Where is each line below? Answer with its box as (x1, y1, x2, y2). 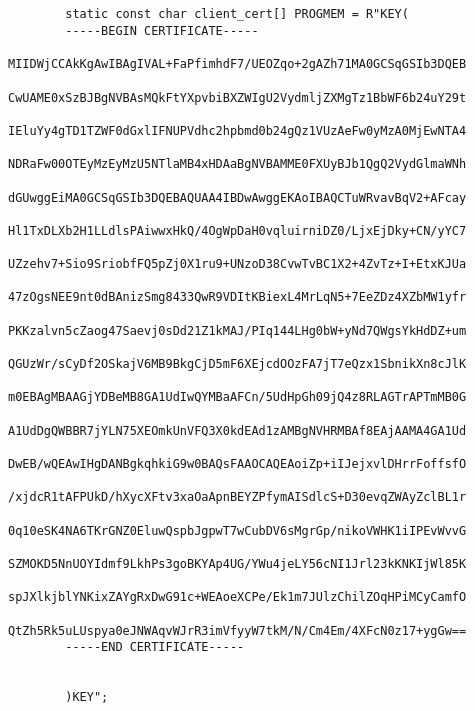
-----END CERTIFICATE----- (65, 640, 245, 655)
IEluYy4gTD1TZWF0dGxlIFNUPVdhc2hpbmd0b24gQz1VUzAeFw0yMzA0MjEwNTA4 (8, 123, 467, 138)
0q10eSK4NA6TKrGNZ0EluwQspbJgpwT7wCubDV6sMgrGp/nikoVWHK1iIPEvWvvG (8, 523, 467, 538)
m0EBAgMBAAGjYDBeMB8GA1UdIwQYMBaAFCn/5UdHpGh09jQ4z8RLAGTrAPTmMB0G (8, 390, 467, 405)
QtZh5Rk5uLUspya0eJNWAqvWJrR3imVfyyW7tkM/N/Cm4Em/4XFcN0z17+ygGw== (8, 623, 467, 638)
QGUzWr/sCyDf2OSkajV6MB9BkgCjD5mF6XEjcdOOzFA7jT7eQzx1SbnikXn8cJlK (8, 357, 467, 372)
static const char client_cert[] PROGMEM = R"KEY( (65, 7, 409, 22)
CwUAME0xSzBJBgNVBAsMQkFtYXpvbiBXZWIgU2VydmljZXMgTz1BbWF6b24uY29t (8, 90, 467, 105)
